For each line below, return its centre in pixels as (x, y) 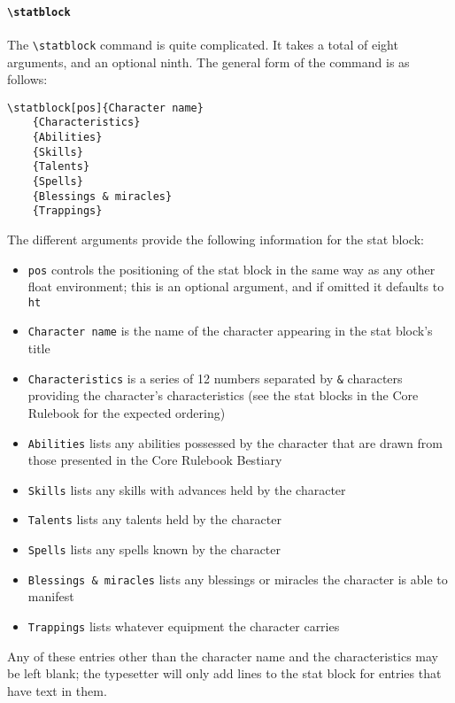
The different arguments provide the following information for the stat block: (216, 239)
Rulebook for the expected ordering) (127, 412)
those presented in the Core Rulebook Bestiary (155, 460)
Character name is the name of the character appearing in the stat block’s (230, 331)
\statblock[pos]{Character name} (105, 108)
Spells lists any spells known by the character (154, 549)
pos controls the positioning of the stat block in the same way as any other (231, 269)
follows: (27, 79)
